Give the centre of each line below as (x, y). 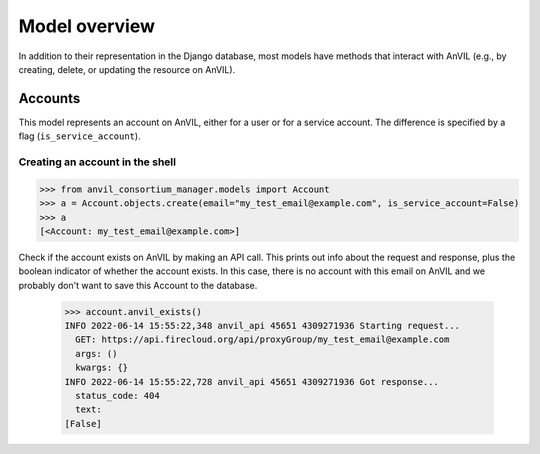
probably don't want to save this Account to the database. (138, 285)
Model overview (86, 26)
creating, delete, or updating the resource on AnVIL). (127, 69)
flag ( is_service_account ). (79, 136)
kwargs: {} (102, 368)
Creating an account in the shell (97, 162)
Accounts (49, 98)
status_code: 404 (117, 396)
